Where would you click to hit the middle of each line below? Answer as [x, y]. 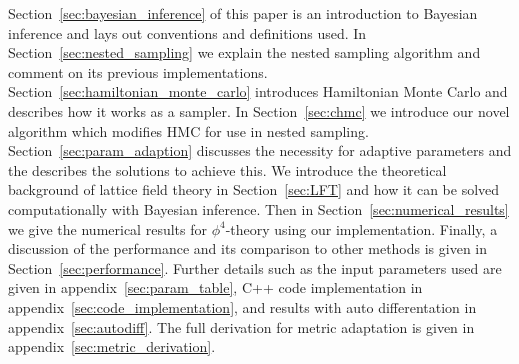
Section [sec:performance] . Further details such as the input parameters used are [255, 267]
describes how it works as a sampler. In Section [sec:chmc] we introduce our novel [259, 110]
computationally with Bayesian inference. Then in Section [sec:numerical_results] [258, 208]
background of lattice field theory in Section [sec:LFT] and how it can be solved [254, 189]
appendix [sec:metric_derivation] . [112, 346]
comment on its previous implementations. [138, 71]
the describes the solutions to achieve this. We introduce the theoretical [227, 169]
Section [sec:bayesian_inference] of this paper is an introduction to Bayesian [243, 13]
